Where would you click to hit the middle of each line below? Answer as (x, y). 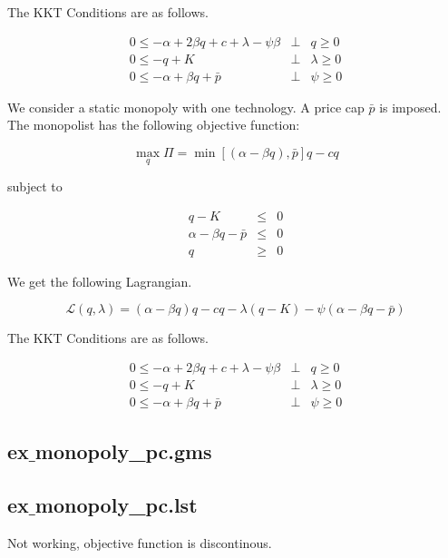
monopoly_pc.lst (116, 505)
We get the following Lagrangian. (100, 281)
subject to (35, 186)
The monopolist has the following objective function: (154, 125)
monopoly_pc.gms (123, 451)
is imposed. (410, 107)
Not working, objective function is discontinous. (140, 543)
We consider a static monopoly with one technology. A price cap (186, 107)
